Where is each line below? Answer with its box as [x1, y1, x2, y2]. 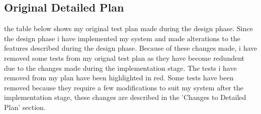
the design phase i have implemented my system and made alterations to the [4, 33, 240, 43]
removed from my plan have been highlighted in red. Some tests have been [4, 72, 234, 83]
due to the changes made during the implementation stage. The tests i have [4, 62, 237, 73]
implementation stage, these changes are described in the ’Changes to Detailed [4, 92, 246, 102]
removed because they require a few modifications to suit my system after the [4, 82, 243, 92]
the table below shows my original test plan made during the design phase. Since [4, 23, 253, 34]
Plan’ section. [4, 101, 46, 112]
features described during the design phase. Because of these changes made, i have [4, 43, 257, 53]
